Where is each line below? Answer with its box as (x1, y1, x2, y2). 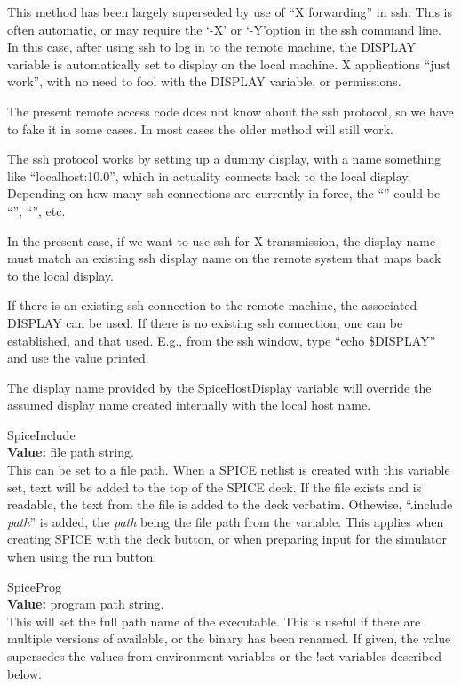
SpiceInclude (7, 425, 76, 443)
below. (7, 664, 42, 682)
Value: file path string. (7, 443, 134, 461)
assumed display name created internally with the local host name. (7, 395, 371, 414)
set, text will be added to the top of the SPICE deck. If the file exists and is (7, 477, 422, 496)
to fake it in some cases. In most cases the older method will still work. (7, 119, 393, 138)
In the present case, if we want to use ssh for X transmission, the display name (7, 231, 436, 250)
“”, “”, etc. (7, 201, 66, 219)
